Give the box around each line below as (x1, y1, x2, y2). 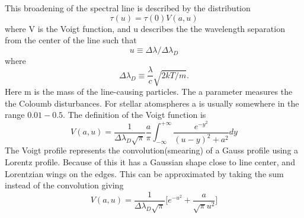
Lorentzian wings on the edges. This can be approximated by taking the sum (5, 167, 284, 179)
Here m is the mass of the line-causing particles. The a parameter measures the (5, 85, 293, 98)
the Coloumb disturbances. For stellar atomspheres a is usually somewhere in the (5, 97, 299, 109)
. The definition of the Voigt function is (63, 108, 206, 121)
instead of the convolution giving (5, 179, 124, 191)
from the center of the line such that (5, 34, 137, 46)
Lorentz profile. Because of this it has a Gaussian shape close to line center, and (5, 156, 295, 168)
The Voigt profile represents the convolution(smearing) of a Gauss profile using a (5, 144, 299, 156)
